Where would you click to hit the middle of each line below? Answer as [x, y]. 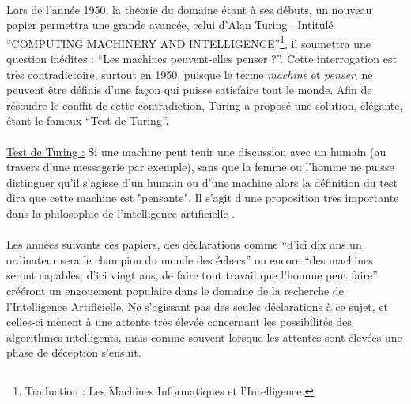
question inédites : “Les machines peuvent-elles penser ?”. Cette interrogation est [202, 59]
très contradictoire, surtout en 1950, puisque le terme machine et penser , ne [190, 74]
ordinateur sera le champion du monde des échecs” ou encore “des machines [190, 259]
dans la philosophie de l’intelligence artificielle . [121, 213]
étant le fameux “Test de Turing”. [88, 120]
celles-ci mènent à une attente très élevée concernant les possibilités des [179, 322]
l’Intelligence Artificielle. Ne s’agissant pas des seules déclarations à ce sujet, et [197, 306]
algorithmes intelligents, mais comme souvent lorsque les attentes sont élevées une [204, 337]
